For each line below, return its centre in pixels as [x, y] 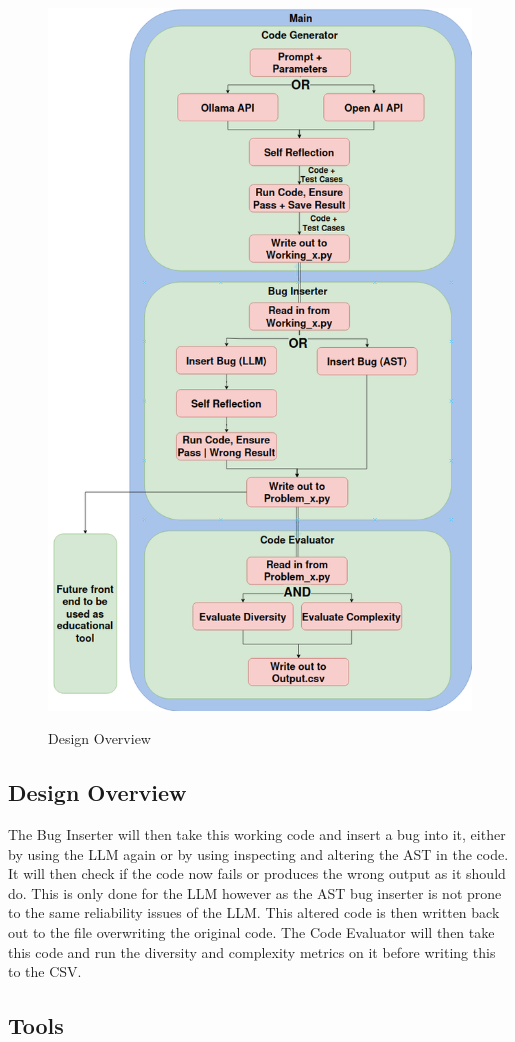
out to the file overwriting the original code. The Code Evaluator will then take [251, 931]
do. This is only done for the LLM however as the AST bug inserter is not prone [255, 892]
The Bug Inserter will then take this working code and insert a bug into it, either [257, 833]
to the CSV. [45, 971]
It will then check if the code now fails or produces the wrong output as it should [257, 873]
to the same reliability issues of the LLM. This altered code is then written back [254, 912]
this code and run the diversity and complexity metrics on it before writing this [252, 951]
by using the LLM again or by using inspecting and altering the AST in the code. [258, 853]
